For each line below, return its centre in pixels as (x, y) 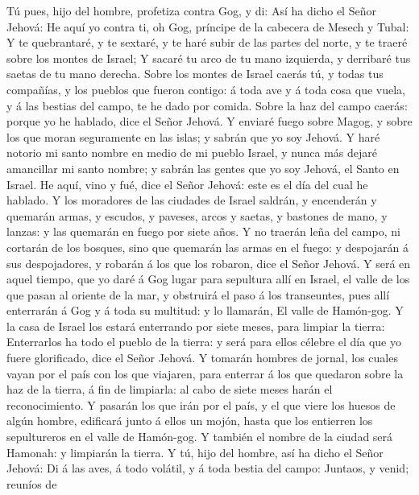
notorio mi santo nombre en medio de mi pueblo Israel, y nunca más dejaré (192, 153)
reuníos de (32, 483)
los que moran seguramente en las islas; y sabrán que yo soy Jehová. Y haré (193, 136)
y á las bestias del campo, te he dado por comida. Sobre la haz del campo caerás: (207, 105)
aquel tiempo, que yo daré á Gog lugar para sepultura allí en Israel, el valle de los (208, 279)
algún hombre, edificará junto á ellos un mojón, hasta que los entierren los (190, 421)
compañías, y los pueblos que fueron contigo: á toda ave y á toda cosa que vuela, (206, 89)
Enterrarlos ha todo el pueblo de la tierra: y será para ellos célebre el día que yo (204, 342)
